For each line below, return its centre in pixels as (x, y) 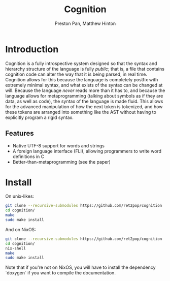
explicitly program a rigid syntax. (39, 117)
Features (20, 133)
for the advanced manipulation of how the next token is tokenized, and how (84, 106)
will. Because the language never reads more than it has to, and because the (85, 90)
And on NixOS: (21, 229)
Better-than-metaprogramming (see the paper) (61, 162)
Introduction (32, 49)
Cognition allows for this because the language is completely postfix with (82, 79)
